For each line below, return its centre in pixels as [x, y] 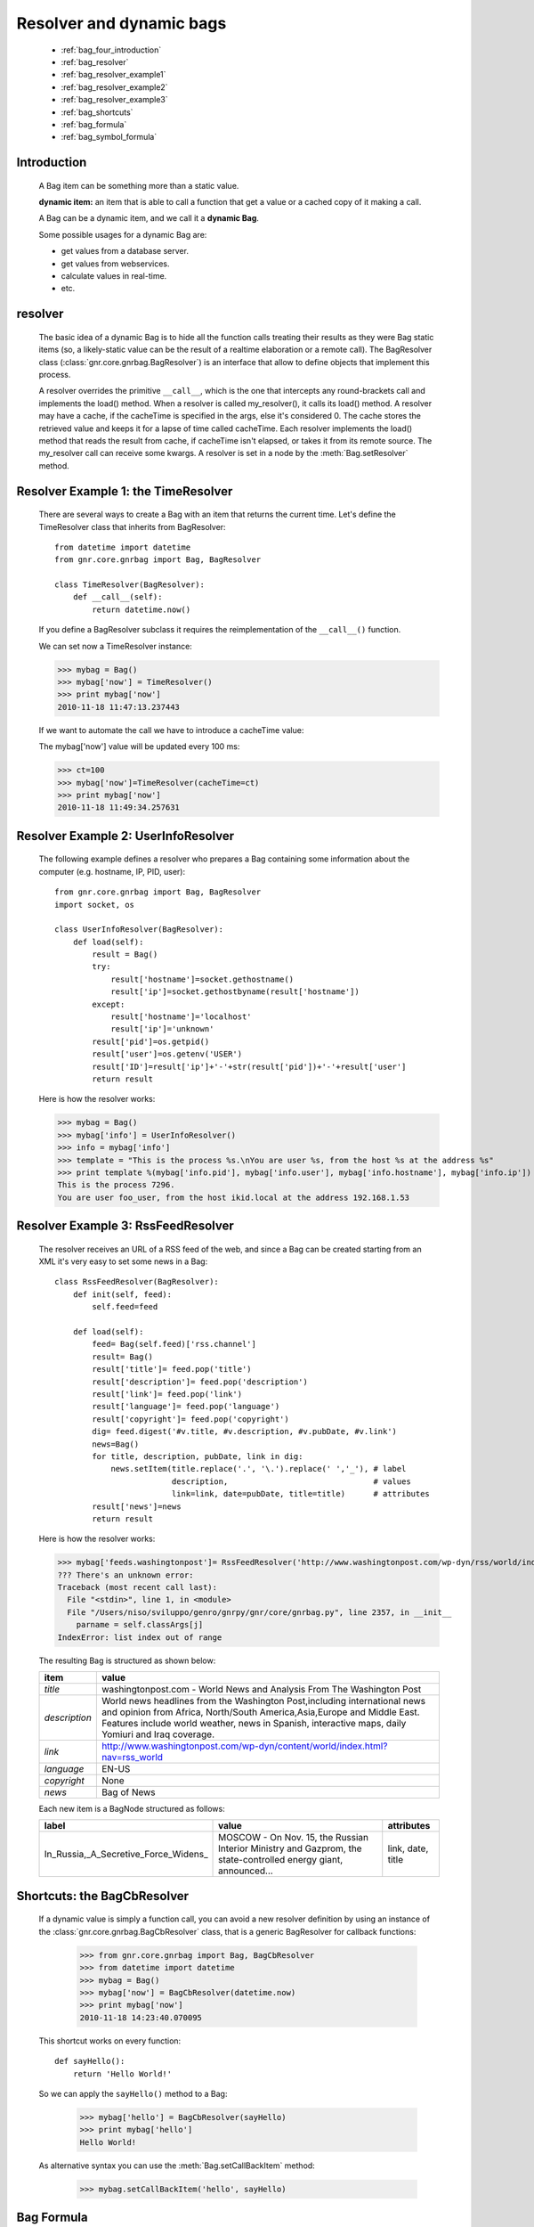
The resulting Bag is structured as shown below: [127, 1660]
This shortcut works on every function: [110, 2041]
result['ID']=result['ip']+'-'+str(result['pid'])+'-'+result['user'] [249, 1066]
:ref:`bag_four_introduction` [111, 50]
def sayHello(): [90, 2061]
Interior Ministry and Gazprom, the [290, 1848]
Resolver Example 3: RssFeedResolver [125, 1226]
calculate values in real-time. [114, 276]
